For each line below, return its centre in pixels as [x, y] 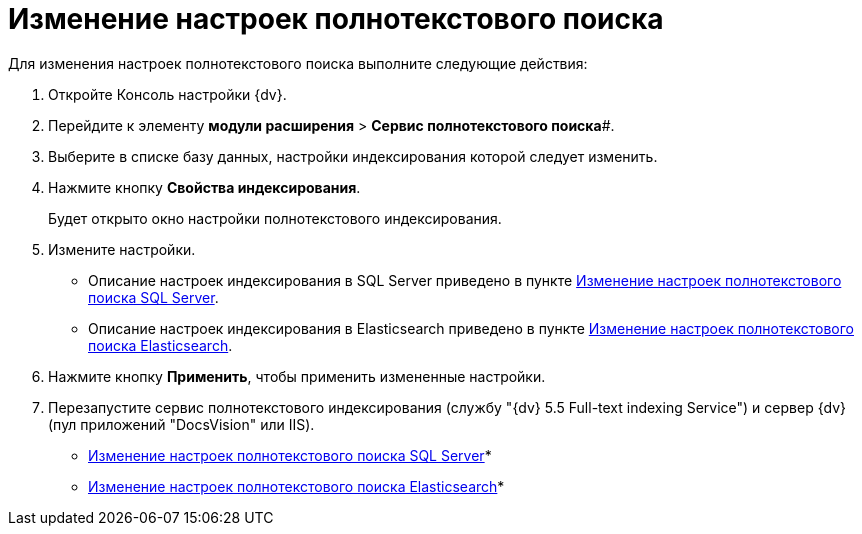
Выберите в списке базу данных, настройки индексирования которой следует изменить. [353, 156]
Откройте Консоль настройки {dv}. [167, 94]
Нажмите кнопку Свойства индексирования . [204, 187]
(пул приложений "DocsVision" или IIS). [181, 424]
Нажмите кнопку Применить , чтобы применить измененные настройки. [297, 376]
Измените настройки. [122, 249]
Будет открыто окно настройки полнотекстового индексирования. [275, 218]
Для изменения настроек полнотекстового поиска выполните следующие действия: [298, 63]
